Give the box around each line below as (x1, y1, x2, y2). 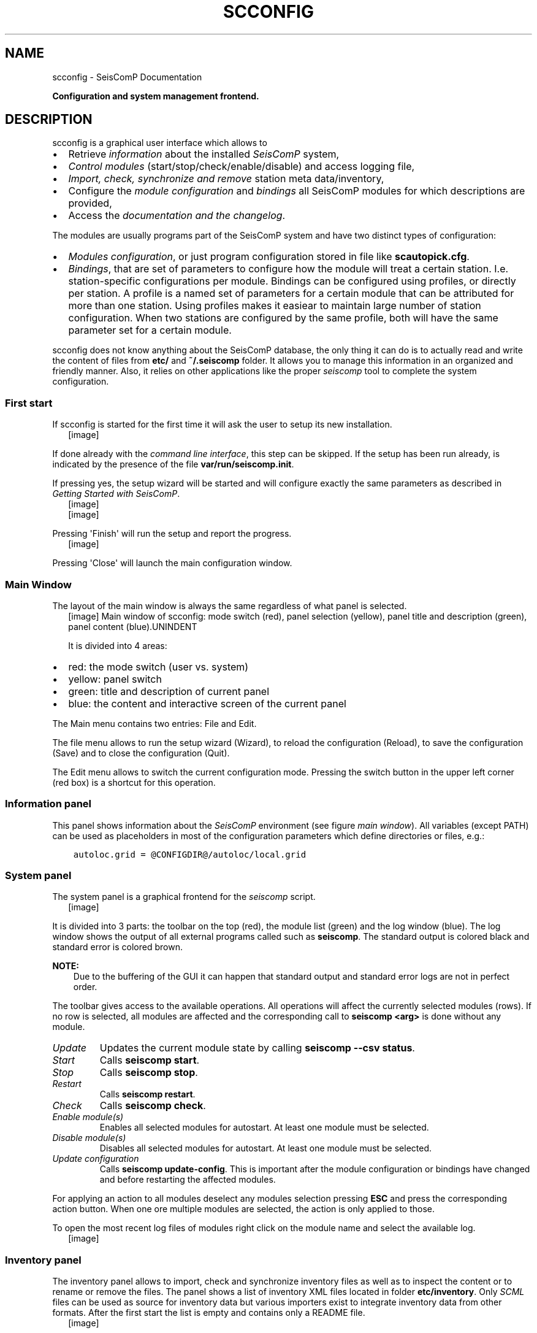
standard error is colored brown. (52, 942, 183, 953)
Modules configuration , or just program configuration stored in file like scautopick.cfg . (68, 250, 470, 263)
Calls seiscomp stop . (99, 1066, 198, 1079)
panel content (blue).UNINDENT (68, 621, 197, 632)
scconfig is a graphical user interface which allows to (52, 137, 267, 148)
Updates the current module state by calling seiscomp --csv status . (99, 1042, 415, 1054)
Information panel (5, 797, 92, 810)
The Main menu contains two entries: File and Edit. (52, 718, 257, 729)
